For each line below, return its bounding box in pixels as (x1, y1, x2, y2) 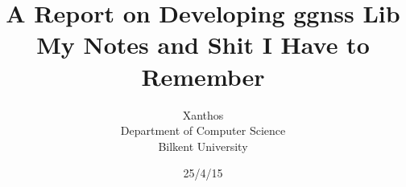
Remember (141, 59, 265, 92)
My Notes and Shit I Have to (36, 28, 370, 61)
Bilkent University (158, 137, 248, 154)
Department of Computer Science (120, 122, 286, 139)
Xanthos (182, 106, 224, 123)
